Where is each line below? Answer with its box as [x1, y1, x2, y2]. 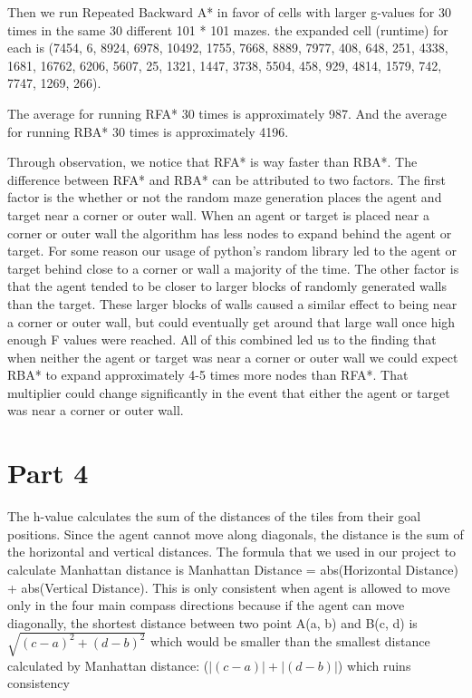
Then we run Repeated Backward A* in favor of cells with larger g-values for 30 [7, 3, 451, 21]
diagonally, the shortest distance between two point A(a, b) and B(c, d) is [7, 613, 418, 632]
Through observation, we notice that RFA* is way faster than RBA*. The [7, 152, 418, 171]
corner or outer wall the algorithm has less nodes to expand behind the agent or [7, 223, 452, 242]
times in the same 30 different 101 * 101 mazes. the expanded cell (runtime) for [7, 20, 448, 39]
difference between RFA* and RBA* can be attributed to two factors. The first [7, 170, 447, 189]
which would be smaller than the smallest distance [149, 632, 430, 651]
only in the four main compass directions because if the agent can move [7, 596, 405, 615]
